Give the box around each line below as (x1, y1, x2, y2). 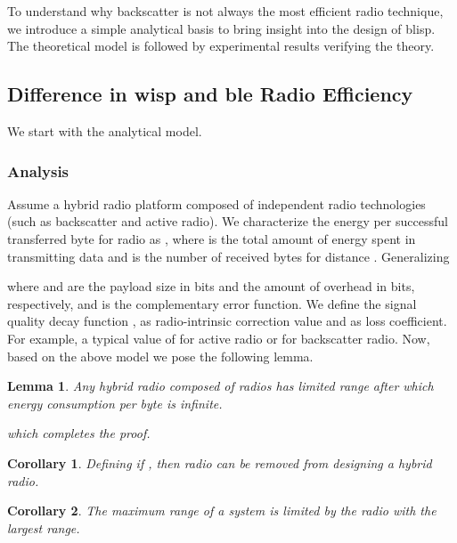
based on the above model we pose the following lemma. (7, 346, 314, 365)
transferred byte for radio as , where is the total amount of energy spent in (7, 229, 416, 247)
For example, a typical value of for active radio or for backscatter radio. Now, (7, 328, 430, 347)
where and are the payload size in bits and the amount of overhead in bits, (7, 277, 415, 296)
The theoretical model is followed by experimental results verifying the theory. (7, 36, 435, 55)
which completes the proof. (7, 424, 151, 442)
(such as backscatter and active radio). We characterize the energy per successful (7, 212, 448, 231)
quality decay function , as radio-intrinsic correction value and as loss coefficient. (7, 312, 447, 330)
